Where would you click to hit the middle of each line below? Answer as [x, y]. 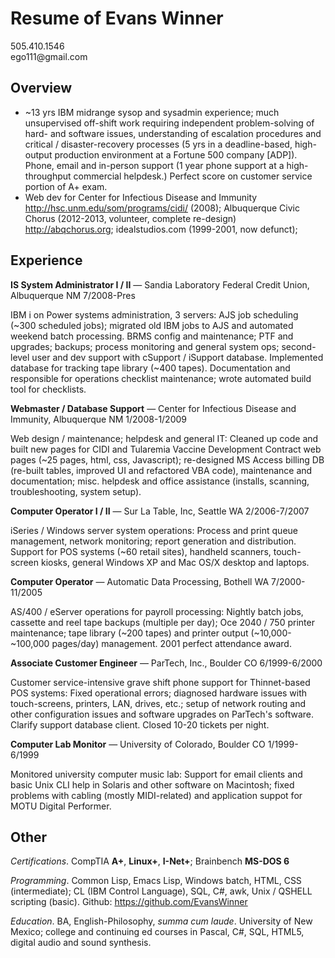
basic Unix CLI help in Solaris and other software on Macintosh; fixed [152, 784]
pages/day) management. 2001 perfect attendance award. [171, 643]
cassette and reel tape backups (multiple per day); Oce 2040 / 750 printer [162, 622]
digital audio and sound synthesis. [81, 943]
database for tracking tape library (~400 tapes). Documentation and [150, 368]
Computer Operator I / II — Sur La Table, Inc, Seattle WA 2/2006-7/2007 [160, 511]
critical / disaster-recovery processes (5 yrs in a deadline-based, [158, 144]
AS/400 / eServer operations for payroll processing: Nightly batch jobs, [157, 611]
